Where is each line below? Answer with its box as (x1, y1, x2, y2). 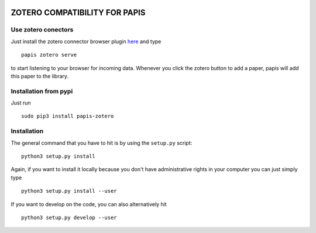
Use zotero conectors (11, 26, 74, 34)
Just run (11, 99, 31, 106)
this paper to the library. (11, 72, 69, 79)
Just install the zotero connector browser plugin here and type (11, 38, 162, 45)
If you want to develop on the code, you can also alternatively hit (11, 200, 167, 207)
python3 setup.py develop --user (21, 214, 117, 221)
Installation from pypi (11, 87, 73, 95)
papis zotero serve (21, 51, 77, 58)
